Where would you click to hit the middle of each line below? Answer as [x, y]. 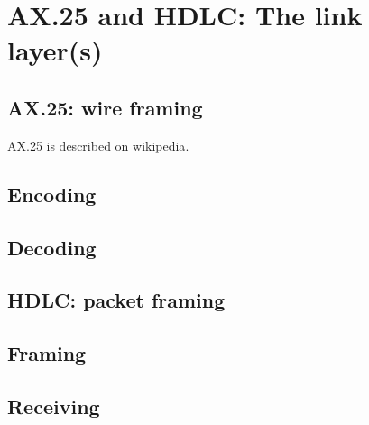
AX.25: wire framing [105, 107]
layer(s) [55, 50]
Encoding [52, 194]
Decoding [52, 247]
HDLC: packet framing [116, 300]
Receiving [54, 406]
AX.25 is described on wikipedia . [98, 145]
